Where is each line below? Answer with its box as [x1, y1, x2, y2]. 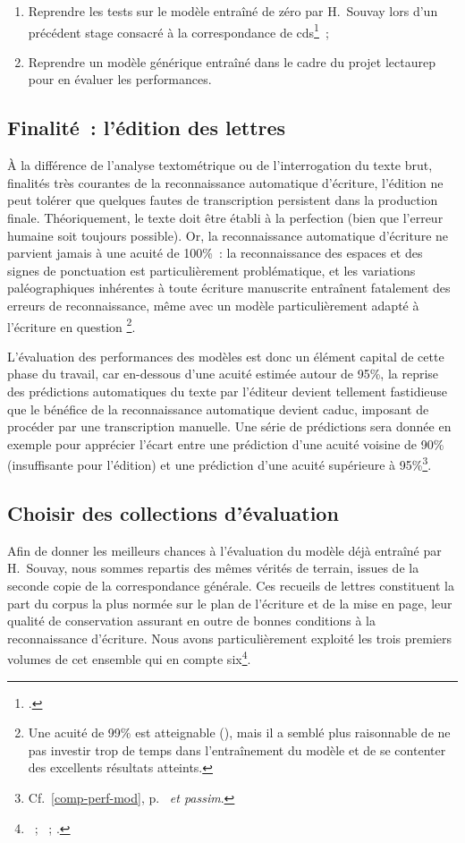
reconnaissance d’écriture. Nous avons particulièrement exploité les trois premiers [7, 628, 452, 647]
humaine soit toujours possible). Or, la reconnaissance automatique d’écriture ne [7, 226, 449, 244]
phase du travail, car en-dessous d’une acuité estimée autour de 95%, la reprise [7, 364, 439, 383]
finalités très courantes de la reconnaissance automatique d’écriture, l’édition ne [7, 173, 444, 192]
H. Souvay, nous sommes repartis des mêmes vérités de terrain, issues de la [7, 558, 419, 577]
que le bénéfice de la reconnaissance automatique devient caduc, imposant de [7, 399, 429, 418]
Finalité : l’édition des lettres [7, 114, 286, 141]
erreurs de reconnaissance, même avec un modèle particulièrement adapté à [7, 295, 419, 314]
